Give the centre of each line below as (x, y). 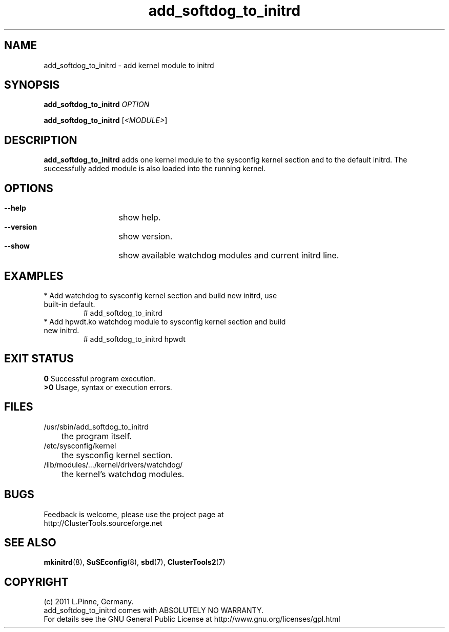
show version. (146, 237)
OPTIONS (29, 188)
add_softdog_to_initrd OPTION (97, 105)
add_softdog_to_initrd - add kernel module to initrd (129, 65)
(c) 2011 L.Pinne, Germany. (89, 602)
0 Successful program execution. (100, 378)
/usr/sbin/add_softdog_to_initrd (96, 426)
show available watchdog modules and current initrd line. (229, 256)
